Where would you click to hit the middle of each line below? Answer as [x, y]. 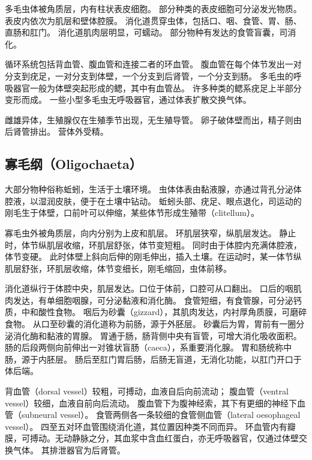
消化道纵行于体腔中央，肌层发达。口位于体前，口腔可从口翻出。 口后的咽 [149, 288]
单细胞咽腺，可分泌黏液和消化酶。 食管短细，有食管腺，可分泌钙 [174, 300]
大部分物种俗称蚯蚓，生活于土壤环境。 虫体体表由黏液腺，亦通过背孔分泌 [149, 189]
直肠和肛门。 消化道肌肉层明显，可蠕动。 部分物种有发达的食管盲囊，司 [146, 32]
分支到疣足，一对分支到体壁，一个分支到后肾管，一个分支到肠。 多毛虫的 [149, 75]
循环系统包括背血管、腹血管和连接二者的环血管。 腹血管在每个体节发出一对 [153, 64]
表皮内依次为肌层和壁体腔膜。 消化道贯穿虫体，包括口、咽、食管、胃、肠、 [153, 20]
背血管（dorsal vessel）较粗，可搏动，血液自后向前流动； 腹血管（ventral [147, 391]
